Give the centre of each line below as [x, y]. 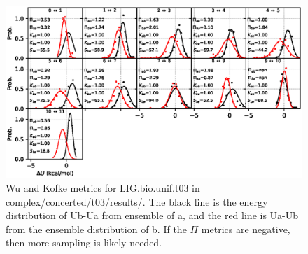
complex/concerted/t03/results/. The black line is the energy [137, 201]
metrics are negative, [246, 228]
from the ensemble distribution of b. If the [96, 228]
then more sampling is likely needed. [84, 242]
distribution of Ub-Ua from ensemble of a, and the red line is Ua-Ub [152, 215]
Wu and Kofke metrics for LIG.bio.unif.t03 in [103, 187]
